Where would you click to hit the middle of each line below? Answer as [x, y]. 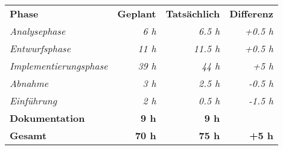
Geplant [137, 13]
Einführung [33, 100]
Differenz [252, 13]
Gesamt [28, 135]
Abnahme [29, 83]
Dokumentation [47, 118]
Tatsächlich [193, 13]
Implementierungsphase [59, 66]
